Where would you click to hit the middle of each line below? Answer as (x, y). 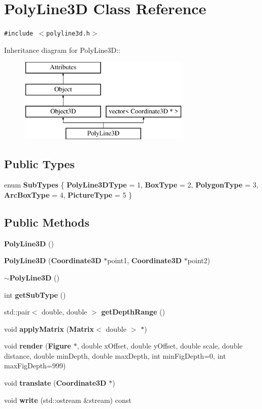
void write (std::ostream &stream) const (68, 400)
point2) (199, 260)
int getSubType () (35, 294)
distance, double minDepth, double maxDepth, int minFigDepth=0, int (115, 355)
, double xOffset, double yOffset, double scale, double (160, 346)
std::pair (17, 312)
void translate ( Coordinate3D (55, 383)
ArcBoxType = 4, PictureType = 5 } (68, 194)
